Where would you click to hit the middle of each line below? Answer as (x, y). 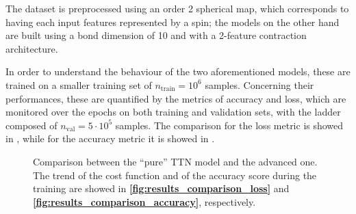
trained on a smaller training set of (79, 84)
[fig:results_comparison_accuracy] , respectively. (144, 201)
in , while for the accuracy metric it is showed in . (110, 138)
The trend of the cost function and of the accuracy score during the (175, 175)
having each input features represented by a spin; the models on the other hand (173, 22)
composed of (31, 125)
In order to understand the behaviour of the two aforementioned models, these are (178, 71)
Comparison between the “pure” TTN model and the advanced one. (175, 161)
